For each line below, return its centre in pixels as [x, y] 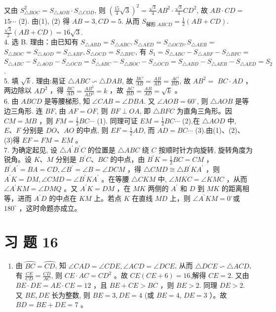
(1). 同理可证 [117, 120]
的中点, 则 [92, 130]
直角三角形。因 [208, 110]
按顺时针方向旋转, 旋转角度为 [206, 149]
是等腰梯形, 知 [67, 101]
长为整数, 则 [71, 294]
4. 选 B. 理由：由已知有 [41, 42]
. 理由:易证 [49, 80]
